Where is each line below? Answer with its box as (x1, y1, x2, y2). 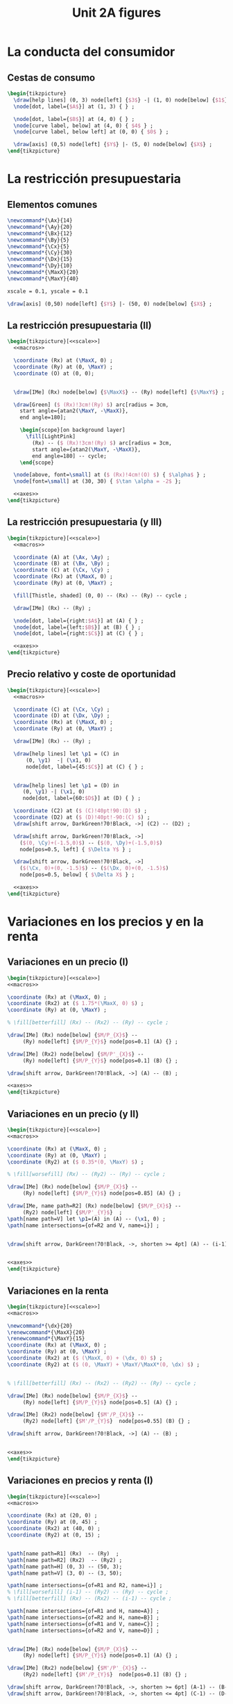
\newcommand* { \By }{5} (7, 236, 70, 243)
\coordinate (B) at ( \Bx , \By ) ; (13, 560, 110, 568)
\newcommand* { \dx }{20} (7, 1322, 73, 1329)
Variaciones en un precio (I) (7, 956, 129, 968)
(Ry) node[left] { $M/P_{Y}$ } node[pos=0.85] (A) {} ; (22, 1190, 182, 1197)
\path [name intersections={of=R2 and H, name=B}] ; (7, 1614, 159, 1621)
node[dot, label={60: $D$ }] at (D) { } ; (22, 795, 141, 802)
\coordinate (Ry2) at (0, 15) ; (7, 1532, 101, 1538)
